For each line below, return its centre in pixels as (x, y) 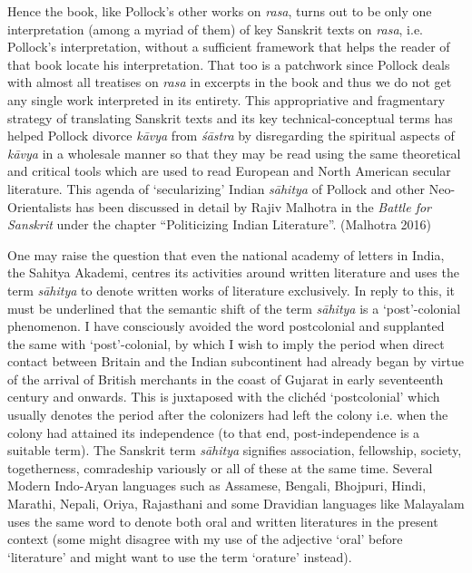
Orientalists (39, 206)
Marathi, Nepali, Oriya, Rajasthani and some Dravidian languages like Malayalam (236, 504)
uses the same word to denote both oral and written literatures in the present (223, 521)
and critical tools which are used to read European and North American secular (229, 171)
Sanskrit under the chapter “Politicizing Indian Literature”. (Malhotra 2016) (220, 224)
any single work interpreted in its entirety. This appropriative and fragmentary (226, 99)
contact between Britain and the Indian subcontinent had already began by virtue (236, 361)
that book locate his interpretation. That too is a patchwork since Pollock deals (229, 64)
